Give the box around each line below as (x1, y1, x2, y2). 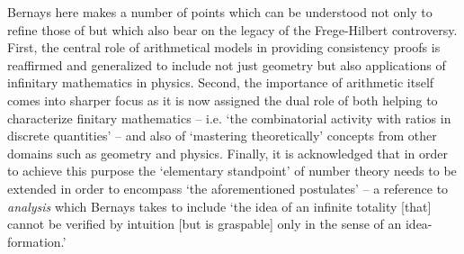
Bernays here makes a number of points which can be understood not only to (7, 3, 433, 21)
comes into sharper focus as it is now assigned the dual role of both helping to (7, 90, 438, 109)
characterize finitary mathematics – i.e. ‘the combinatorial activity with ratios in (7, 108, 451, 127)
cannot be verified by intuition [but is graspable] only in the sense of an (7, 214, 402, 233)
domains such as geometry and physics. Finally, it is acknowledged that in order (7, 143, 448, 162)
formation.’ (7, 231, 67, 250)
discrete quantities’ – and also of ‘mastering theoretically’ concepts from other (7, 126, 437, 145)
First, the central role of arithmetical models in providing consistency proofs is (7, 38, 441, 57)
